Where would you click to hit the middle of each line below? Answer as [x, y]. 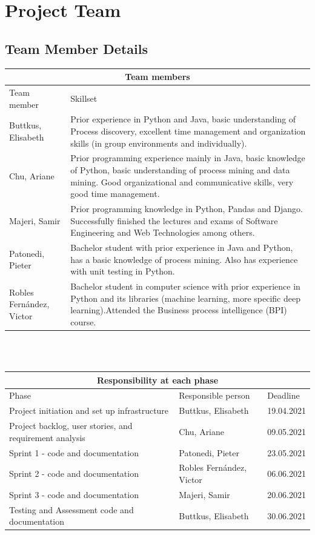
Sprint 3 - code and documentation [74, 494]
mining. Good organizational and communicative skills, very [182, 181]
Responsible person [214, 395]
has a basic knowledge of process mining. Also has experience [184, 259]
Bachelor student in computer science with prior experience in [185, 286]
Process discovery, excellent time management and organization [188, 131]
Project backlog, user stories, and [71, 426]
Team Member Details [76, 48]
